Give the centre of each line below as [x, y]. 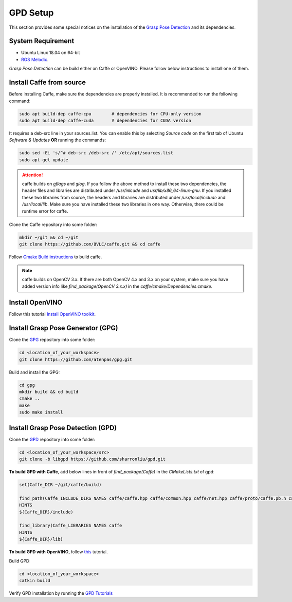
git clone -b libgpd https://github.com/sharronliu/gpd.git [92, 459]
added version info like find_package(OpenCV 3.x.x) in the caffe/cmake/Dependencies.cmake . [117, 286]
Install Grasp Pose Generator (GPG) [64, 328]
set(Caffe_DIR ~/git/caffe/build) [60, 485]
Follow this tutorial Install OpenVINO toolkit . [52, 314]
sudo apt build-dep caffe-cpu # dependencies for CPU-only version [110, 114]
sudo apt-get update [44, 160]
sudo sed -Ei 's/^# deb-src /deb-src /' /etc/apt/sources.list [96, 153]
